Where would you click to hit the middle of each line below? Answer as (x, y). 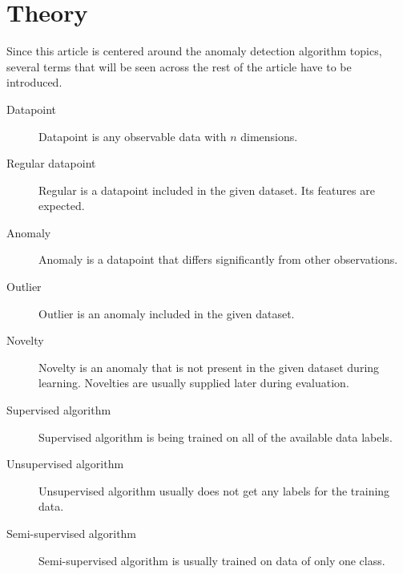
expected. (62, 206)
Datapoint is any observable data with (133, 136)
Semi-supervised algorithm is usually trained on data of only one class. (212, 560)
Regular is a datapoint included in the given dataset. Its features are (207, 190)
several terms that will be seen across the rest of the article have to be (179, 66)
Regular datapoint (51, 163)
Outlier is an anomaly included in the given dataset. (167, 313)
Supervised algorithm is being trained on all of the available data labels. (216, 437)
